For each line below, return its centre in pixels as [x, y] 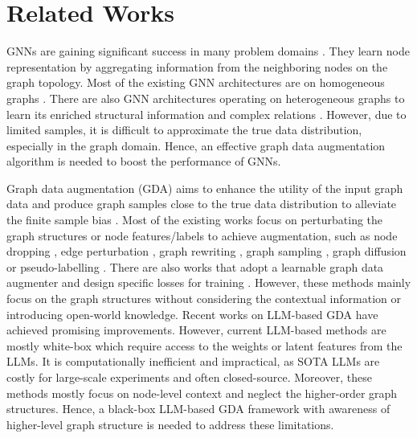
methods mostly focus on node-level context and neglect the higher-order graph [202, 393]
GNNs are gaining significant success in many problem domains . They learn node [208, 51]
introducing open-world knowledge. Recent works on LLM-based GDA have [192, 314]
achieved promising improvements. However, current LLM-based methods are [196, 330]
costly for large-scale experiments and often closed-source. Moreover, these [189, 377]
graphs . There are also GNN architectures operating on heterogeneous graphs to [206, 98]
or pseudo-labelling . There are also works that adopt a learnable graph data [195, 266]
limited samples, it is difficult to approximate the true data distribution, [184, 130]
